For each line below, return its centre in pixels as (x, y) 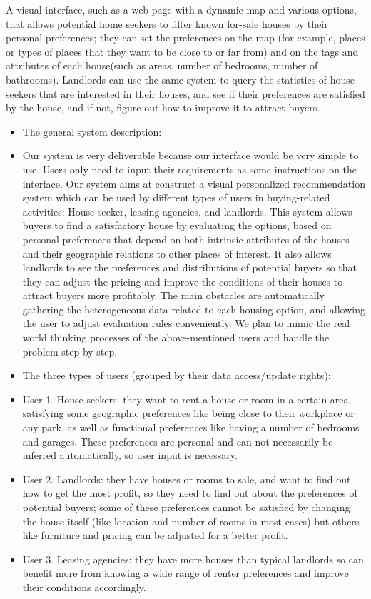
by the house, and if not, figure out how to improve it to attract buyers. (163, 107)
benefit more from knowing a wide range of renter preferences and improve (185, 573)
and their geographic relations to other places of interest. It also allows (177, 253)
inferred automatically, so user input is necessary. (130, 455)
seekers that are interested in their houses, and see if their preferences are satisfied (185, 93)
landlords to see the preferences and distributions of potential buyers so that (189, 267)
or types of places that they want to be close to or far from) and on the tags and (182, 51)
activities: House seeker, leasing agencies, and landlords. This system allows (187, 211)
